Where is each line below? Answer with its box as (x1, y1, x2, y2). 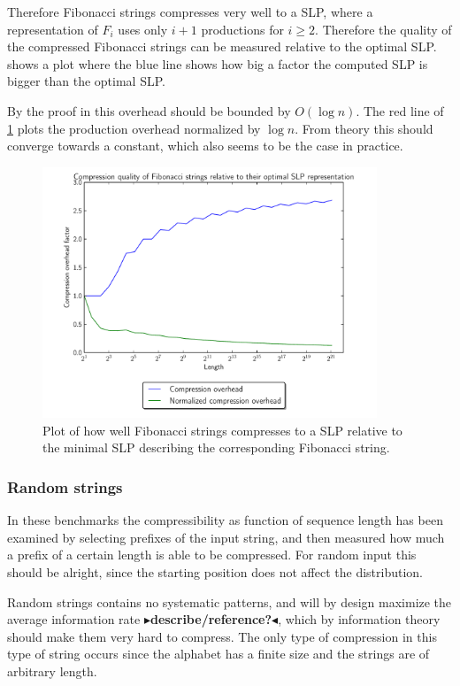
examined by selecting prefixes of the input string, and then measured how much (7, 528, 445, 546)
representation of (7, 19, 98, 38)
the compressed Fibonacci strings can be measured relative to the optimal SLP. (7, 37, 437, 56)
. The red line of (356, 101, 444, 119)
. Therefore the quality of (315, 19, 452, 38)
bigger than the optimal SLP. (7, 72, 165, 90)
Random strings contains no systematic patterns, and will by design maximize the (7, 592, 452, 611)
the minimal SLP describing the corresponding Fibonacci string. (42, 438, 390, 457)
